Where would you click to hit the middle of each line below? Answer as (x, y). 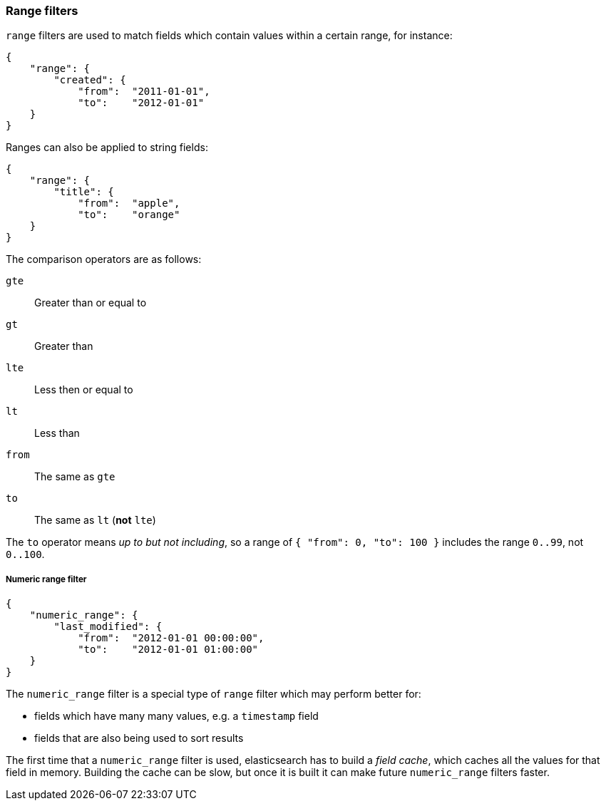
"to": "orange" (129, 215)
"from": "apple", (129, 203)
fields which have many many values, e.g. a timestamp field (176, 716)
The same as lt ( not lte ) (95, 520)
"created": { (90, 80)
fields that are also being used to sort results (139, 738)
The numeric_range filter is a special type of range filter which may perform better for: (214, 694)
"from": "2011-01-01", (144, 92)
